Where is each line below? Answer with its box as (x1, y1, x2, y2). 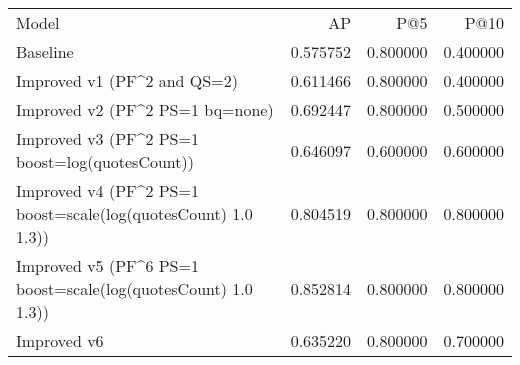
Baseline (16, 40, 74, 63)
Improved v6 (16, 329, 104, 352)
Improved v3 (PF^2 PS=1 (16, 127, 199, 150)
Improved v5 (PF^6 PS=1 (16, 254, 199, 277)
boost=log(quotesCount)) (16, 150, 194, 173)
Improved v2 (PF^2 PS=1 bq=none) (16, 98, 274, 121)
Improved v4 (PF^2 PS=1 (16, 179, 199, 202)
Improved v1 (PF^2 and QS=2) (16, 69, 238, 92)
